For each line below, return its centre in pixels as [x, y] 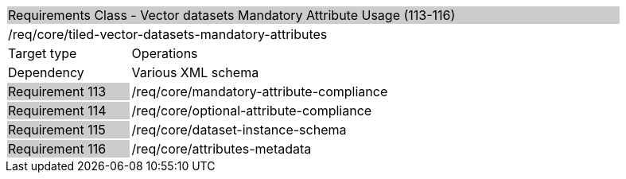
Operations [165, 53]
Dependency [46, 72]
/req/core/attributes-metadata [222, 149]
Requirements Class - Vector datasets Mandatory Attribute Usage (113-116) [232, 15]
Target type [43, 53]
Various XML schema [195, 72]
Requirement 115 [57, 130]
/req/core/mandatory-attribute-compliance [260, 91]
